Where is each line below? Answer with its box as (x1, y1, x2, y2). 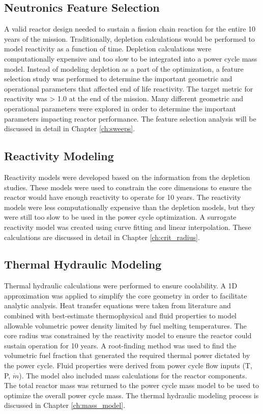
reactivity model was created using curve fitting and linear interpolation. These (4, 221, 251, 232)
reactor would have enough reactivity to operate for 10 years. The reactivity (4, 192, 241, 202)
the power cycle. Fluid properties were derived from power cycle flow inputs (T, (4, 360, 252, 371)
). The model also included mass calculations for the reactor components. (19, 370, 247, 380)
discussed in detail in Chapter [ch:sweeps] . (4, 123, 135, 134)
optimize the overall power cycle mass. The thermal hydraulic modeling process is (4, 390, 259, 400)
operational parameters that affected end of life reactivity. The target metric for (4, 83, 253, 94)
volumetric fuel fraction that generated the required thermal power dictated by (4, 350, 250, 361)
